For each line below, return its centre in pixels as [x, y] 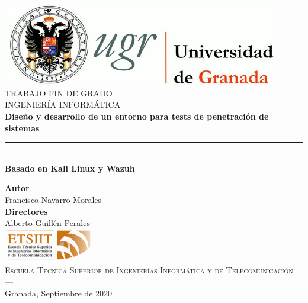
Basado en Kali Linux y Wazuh [70, 168]
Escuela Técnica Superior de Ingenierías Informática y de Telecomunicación [149, 270]
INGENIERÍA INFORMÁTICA [63, 104]
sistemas [22, 128]
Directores [26, 211]
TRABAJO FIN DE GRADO [59, 93]
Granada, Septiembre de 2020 [59, 293]
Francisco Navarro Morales [53, 199]
